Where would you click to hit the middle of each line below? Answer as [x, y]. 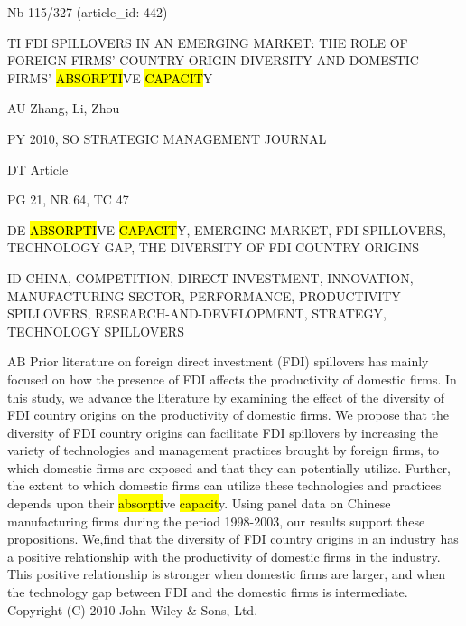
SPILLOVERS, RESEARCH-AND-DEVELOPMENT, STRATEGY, [197, 313]
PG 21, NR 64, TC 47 [68, 199]
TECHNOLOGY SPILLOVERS [96, 331]
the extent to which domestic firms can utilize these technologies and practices [224, 485]
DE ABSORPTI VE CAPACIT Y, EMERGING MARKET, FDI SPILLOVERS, [227, 229]
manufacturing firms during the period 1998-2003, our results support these [216, 521]
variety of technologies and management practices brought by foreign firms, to [223, 450]
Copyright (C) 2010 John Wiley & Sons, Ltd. [133, 609]
